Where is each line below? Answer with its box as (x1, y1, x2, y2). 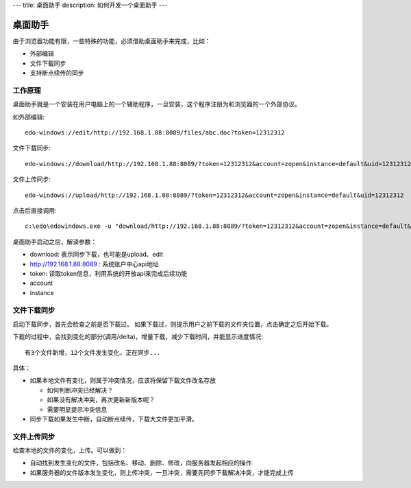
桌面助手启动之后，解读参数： (12, 237, 97, 246)
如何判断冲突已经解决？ (47, 386, 113, 394)
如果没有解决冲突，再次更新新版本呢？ (47, 395, 155, 404)
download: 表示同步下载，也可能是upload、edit (29, 251, 164, 259)
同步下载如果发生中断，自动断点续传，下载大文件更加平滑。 (29, 415, 198, 423)
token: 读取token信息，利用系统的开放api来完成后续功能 (29, 269, 188, 277)
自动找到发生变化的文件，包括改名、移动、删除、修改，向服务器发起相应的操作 (29, 458, 252, 467)
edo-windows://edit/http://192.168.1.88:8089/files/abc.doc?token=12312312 (25, 129, 285, 137)
